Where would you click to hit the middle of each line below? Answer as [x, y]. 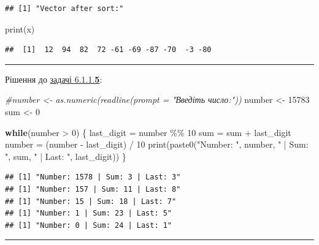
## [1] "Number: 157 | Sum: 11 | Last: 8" [93, 189]
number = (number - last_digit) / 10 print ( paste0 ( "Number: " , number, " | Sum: [157, 144]
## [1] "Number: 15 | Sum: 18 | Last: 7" [91, 201]
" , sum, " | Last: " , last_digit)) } [66, 156]
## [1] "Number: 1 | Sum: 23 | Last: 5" [89, 213]
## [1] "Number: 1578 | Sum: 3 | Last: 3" [93, 177]
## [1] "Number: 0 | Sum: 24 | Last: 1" [89, 225]
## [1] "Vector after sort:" [64, 9]
